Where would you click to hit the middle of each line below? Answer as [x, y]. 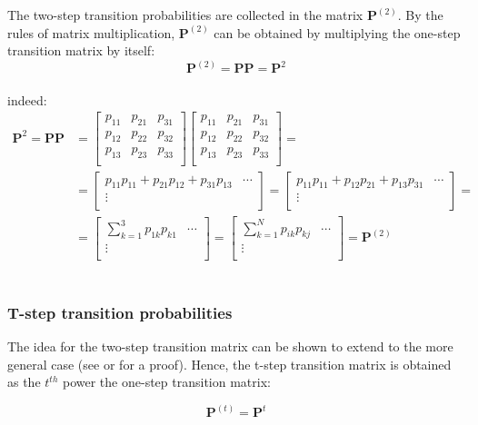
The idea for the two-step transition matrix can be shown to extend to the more [230, 346]
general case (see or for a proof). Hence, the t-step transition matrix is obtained [229, 364]
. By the [420, 15]
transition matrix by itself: [81, 50]
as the [24, 382]
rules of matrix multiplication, [91, 32]
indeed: [27, 99]
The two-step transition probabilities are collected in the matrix [185, 15]
